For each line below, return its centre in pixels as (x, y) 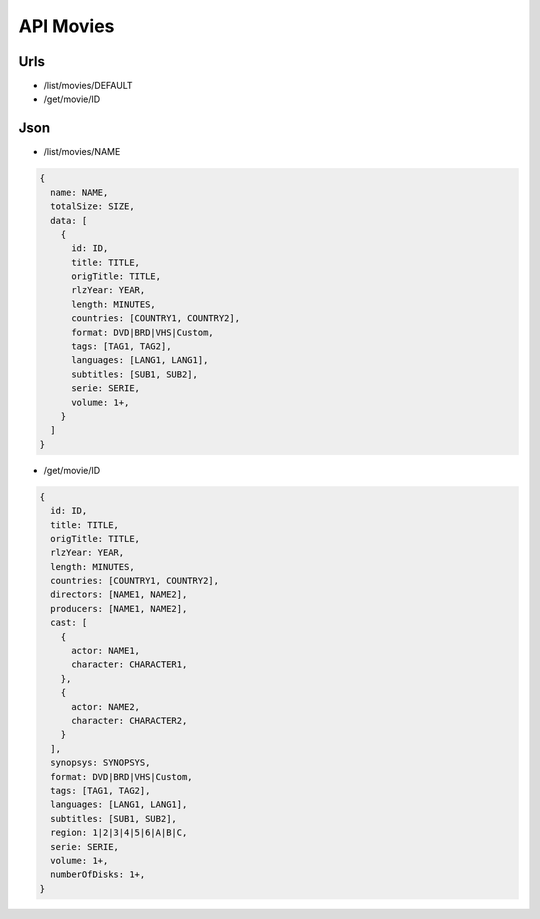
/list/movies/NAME (82, 152)
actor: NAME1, (105, 651)
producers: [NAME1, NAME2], (119, 608)
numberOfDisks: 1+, (98, 874)
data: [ (69, 220)
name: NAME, (79, 192)
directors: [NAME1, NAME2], (119, 594)
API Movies (66, 26)
